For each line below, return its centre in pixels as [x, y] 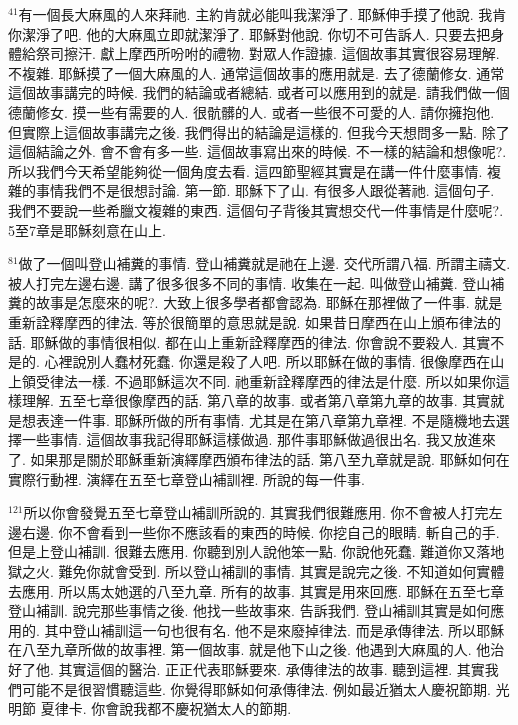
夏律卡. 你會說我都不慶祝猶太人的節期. [166, 708]
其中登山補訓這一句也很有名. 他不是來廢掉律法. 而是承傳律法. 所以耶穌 [274, 629]
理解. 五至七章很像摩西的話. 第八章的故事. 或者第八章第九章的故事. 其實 [256, 400]
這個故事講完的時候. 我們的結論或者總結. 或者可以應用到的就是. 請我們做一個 [259, 92]
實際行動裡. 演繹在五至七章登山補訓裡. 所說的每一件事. [186, 478]
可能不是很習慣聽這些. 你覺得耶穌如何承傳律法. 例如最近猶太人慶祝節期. [256, 688]
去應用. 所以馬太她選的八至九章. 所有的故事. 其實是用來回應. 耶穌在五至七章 [256, 590]
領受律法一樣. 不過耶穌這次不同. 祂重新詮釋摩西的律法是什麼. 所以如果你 [258, 380]
